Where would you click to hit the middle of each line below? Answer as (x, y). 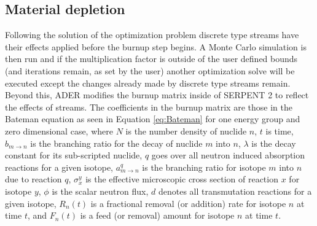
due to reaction (33, 179)
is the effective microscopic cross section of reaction (182, 179)
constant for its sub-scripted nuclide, (74, 155)
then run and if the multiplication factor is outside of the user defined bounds (151, 59)
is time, (280, 131)
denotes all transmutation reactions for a (235, 191)
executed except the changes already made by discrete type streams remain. (148, 83)
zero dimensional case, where (59, 131)
